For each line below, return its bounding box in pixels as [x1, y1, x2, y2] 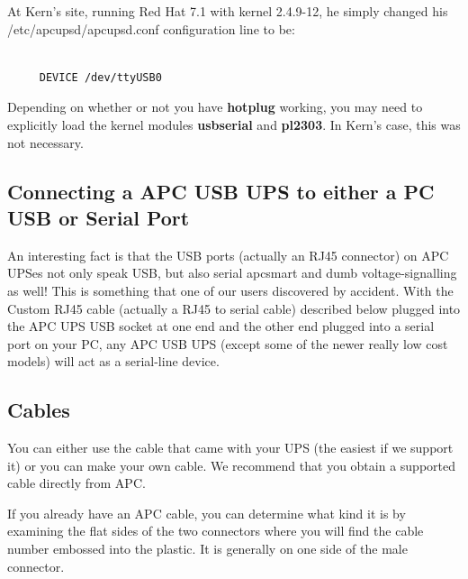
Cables [7, 396, 70, 424]
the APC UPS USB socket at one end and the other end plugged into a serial [7, 317, 435, 335]
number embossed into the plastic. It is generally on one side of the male [7, 539, 408, 558]
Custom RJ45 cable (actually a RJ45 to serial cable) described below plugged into [7, 299, 461, 317]
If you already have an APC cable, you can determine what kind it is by [7, 503, 406, 522]
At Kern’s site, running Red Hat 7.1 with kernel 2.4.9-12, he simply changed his [7, 2, 448, 20]
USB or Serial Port [7, 203, 190, 231]
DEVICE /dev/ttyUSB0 [39, 70, 162, 84]
